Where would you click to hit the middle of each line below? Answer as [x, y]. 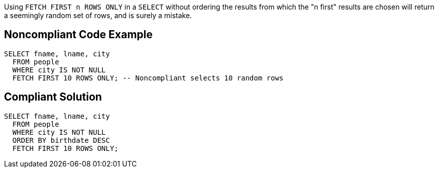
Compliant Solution [53, 97]
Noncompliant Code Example [78, 35]
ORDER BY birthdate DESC [61, 140]
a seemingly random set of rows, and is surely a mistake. [98, 15]
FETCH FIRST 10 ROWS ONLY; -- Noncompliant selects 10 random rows [148, 78]
